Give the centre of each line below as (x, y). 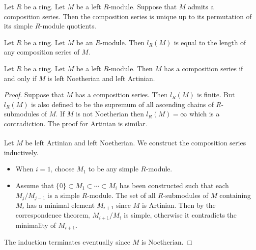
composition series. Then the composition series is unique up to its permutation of (128, 16)
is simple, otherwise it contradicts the (180, 215)
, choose (63, 169)
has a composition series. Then (122, 95)
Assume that (35, 185)
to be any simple (114, 169)
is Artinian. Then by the (179, 205)
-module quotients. (68, 26)
